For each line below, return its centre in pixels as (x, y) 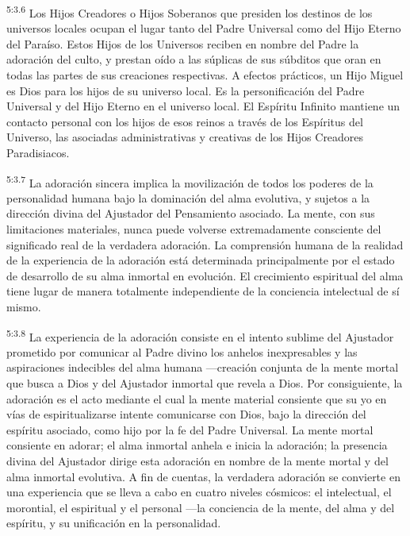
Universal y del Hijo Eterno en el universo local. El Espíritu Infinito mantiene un (203, 106)
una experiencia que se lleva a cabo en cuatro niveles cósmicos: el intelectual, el (199, 492)
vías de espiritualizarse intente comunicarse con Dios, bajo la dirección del (186, 414)
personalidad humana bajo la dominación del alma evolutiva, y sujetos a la (188, 197)
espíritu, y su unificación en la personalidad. (114, 523)
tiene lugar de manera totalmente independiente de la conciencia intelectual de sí (203, 291)
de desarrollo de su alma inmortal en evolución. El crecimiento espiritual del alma (205, 275)
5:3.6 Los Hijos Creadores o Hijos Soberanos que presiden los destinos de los (190, 12)
